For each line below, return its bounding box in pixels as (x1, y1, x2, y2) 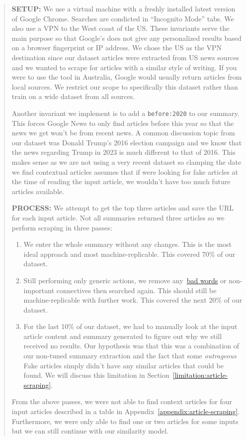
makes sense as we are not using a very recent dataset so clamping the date (11, 156, 242, 167)
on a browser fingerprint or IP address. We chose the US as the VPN (11, 42, 222, 53)
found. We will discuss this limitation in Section (23, 370, 169, 380)
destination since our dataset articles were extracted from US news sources (11, 52, 240, 62)
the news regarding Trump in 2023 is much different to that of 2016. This (11, 147, 236, 157)
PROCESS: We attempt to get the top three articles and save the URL (11, 203, 234, 213)
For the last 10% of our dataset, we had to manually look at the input (23, 321, 238, 331)
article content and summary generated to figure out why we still (23, 330, 222, 341)
